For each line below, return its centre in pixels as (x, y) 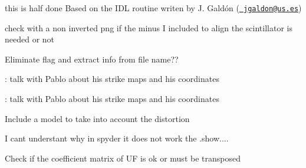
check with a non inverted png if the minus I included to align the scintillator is (149, 27)
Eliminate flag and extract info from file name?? (92, 59)
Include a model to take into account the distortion (97, 118)
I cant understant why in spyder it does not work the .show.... (117, 138)
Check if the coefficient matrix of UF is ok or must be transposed (123, 158)
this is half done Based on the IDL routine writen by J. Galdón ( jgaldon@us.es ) (153, 8)
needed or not (30, 39)
